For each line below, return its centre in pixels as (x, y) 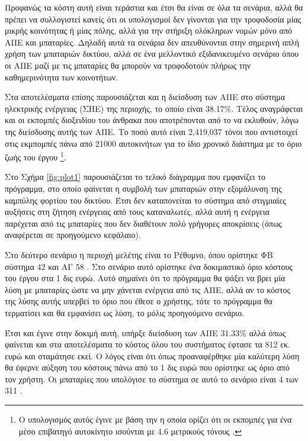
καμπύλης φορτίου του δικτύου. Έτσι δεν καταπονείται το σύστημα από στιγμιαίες (145, 200)
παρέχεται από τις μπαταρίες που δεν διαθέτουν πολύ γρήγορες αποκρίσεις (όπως (143, 223)
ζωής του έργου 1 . (36, 156)
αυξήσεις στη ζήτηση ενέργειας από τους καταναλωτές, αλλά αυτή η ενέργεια (137, 212)
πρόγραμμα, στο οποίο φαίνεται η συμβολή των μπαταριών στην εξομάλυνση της (143, 188)
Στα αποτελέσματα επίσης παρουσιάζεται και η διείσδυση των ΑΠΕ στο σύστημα (145, 97)
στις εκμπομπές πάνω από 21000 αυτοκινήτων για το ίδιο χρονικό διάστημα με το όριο (153, 143)
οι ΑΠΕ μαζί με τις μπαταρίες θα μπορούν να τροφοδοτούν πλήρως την (128, 65)
